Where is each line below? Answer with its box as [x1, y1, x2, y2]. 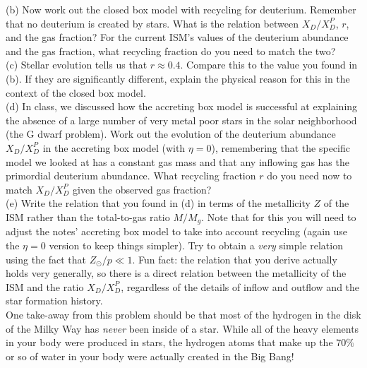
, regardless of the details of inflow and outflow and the [121, 279, 360, 294]
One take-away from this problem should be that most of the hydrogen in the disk [6, 307, 361, 321]
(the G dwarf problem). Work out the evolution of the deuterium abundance [6, 126, 336, 141]
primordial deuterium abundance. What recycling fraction [6, 168, 256, 183]
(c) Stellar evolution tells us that [6, 57, 148, 72]
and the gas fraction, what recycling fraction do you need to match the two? [6, 43, 336, 58]
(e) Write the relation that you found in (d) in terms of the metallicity [6, 196, 311, 210]
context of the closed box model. [6, 85, 146, 100]
